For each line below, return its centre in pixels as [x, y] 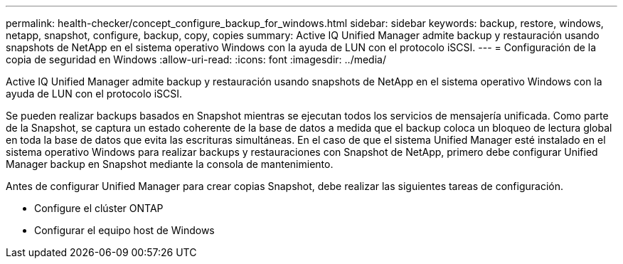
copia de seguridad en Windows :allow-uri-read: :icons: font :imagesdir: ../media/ [196, 59]
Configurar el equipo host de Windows [124, 230]
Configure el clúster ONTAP [99, 208]
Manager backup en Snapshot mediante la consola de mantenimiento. [170, 164]
